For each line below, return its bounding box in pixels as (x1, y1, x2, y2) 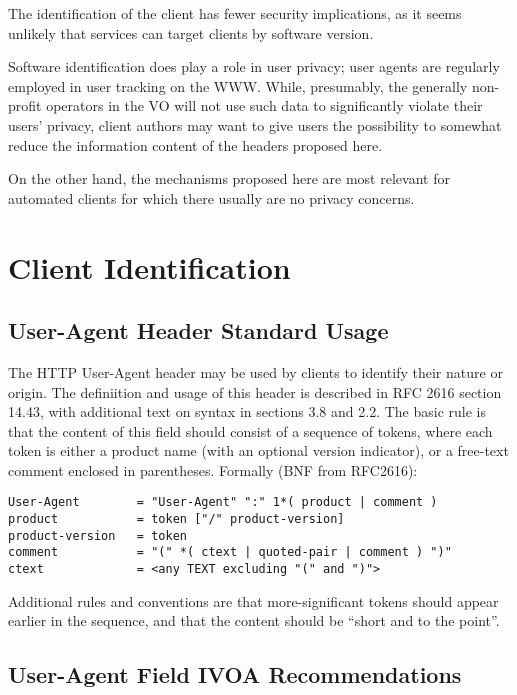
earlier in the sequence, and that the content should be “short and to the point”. (8, 610, 500, 631)
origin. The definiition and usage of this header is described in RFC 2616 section (8, 381, 502, 402)
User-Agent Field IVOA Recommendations (8, 659, 462, 690)
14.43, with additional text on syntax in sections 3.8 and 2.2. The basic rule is (8, 401, 486, 422)
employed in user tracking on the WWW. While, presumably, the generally (8, 75, 468, 96)
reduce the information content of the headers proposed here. (8, 134, 383, 155)
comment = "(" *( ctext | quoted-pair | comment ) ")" (8, 545, 452, 560)
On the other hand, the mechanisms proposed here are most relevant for (8, 168, 450, 189)
